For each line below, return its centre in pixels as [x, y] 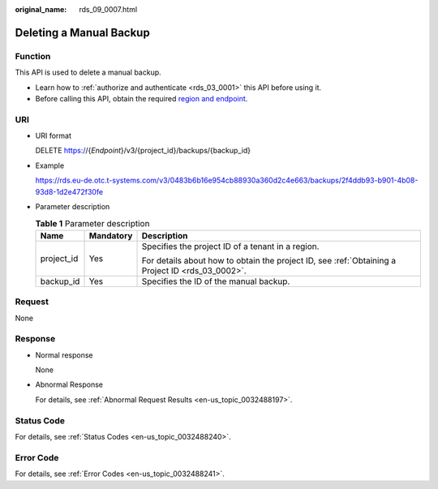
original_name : [41, 9]
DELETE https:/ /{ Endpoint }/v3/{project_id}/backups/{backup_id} [143, 151]
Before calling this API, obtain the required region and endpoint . [142, 98]
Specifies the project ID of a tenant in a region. [230, 246]
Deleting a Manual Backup [82, 32]
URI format [54, 136]
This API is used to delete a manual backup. [88, 72]
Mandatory [111, 235]
